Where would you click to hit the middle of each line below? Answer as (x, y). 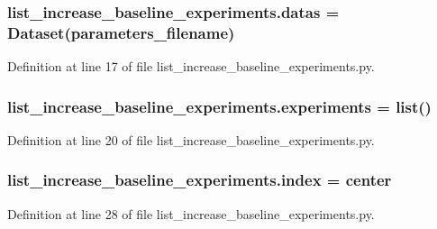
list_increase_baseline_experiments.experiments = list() (219, 106)
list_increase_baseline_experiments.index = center (200, 180)
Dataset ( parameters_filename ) (121, 32)
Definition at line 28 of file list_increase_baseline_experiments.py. (191, 213)
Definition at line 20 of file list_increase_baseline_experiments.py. (191, 139)
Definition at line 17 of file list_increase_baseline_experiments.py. (191, 66)
